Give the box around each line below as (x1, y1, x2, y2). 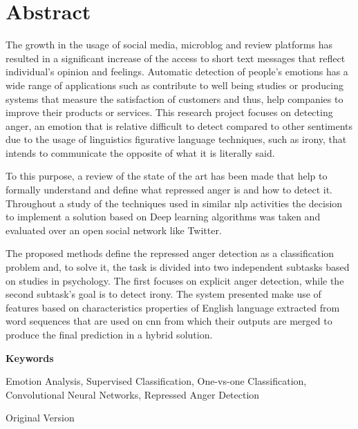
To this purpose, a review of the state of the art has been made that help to (6, 169, 328, 183)
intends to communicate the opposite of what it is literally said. (6, 145, 275, 160)
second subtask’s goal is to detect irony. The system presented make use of (6, 287, 321, 301)
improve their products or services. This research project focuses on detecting (6, 105, 333, 120)
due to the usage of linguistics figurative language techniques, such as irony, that (6, 132, 347, 146)
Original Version (6, 410, 75, 425)
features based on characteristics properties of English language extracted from (6, 300, 340, 314)
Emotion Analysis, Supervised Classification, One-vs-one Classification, (6, 374, 307, 388)
